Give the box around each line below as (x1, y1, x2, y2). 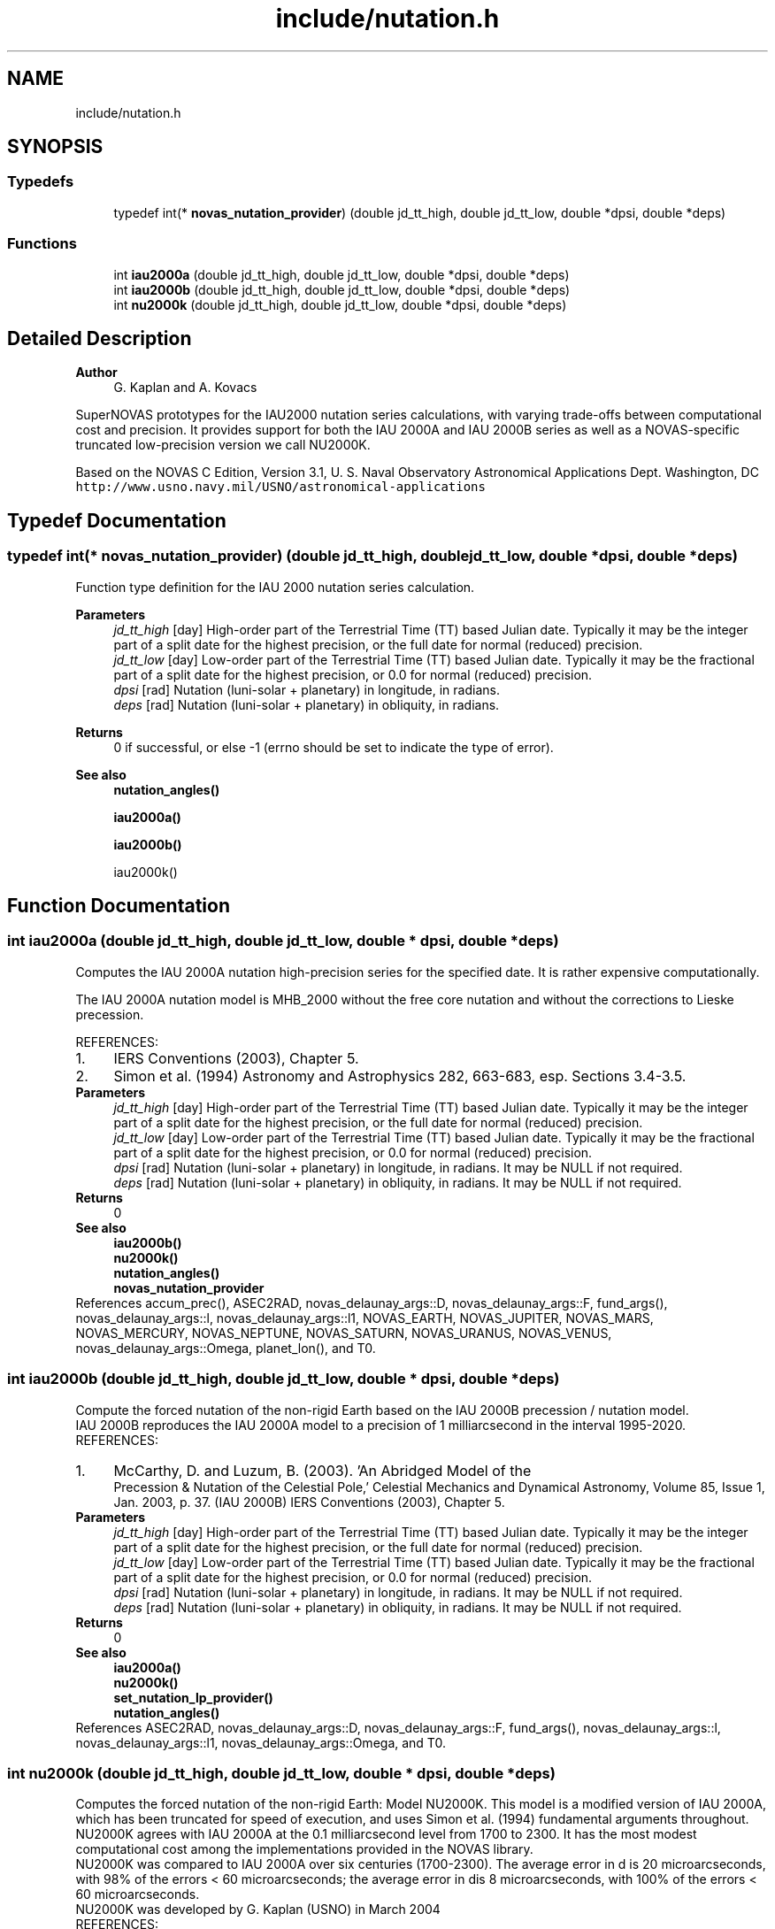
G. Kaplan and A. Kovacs (113, 380, 257, 396)
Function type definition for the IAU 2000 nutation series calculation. (75, 579, 475, 595)
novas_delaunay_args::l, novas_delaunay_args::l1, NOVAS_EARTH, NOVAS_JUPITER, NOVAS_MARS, (75, 1310, 654, 1326)
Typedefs (7, 173, 74, 191)
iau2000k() (113, 864, 178, 880)
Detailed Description (7, 327, 192, 350)
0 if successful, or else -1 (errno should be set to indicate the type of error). (113, 739, 554, 755)
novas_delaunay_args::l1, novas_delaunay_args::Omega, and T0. (75, 1734, 446, 1750)
